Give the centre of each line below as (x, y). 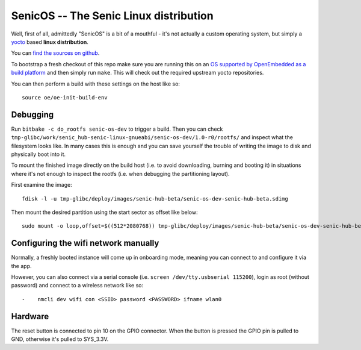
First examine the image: (42, 185)
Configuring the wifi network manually (85, 243)
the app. (21, 266)
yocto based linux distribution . (50, 42)
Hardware (30, 316)
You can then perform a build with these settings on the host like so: (96, 84)
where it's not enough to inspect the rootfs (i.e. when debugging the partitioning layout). (120, 173)
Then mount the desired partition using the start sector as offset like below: (104, 212)
